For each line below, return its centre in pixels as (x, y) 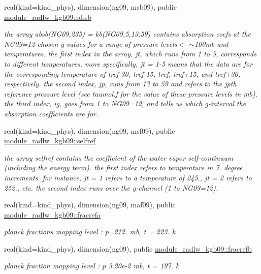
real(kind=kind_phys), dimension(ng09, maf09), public (90, 205)
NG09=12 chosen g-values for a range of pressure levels (91, 43)
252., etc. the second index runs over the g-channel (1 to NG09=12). (111, 187)
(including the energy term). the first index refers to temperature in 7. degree (123, 168)
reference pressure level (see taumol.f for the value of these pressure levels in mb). (131, 93)
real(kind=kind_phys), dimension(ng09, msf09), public (90, 130)
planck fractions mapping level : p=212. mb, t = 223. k (90, 232)
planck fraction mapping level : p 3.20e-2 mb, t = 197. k (92, 266)
